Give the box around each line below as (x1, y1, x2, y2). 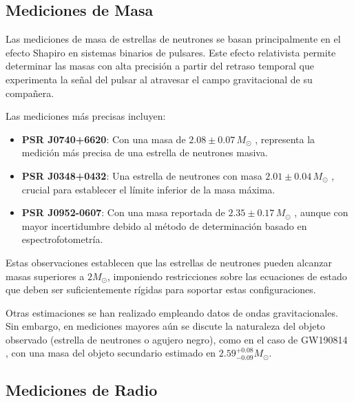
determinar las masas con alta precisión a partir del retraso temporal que (6, 59, 314, 73)
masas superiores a (6, 268, 85, 283)
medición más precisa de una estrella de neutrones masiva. (21, 145, 268, 160)
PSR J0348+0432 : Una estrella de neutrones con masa (21, 168, 262, 182)
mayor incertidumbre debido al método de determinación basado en (21, 218, 307, 233)
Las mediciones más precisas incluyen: (6, 109, 166, 123)
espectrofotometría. (21, 232, 103, 246)
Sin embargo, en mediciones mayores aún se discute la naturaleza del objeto (6, 319, 325, 333)
